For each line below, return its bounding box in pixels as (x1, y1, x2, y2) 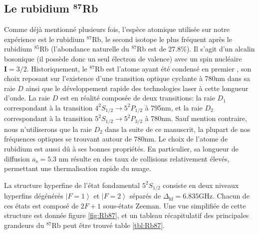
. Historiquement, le (26, 63, 87, 73)
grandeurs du (4, 220, 44, 230)
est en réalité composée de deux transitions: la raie (60, 92, 215, 103)
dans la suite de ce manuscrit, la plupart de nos (105, 123, 251, 134)
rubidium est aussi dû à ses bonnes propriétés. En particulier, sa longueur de (4, 143, 239, 154)
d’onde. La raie (4, 92, 50, 103)
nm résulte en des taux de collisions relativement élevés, (58, 153, 230, 163)
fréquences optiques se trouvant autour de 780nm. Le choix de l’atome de (4, 133, 228, 144)
